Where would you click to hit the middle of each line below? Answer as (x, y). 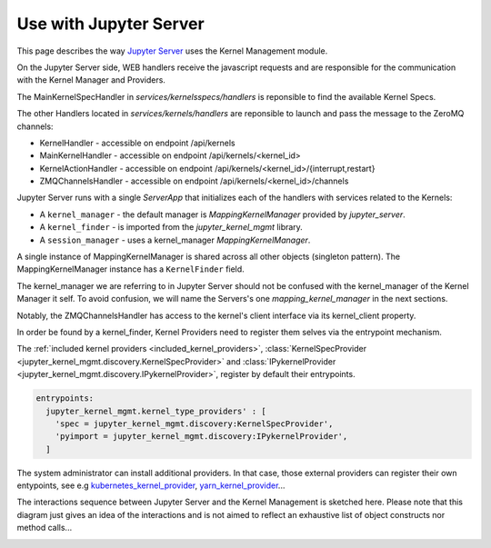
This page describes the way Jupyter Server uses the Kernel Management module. (172, 51)
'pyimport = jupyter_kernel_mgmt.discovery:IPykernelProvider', (201, 437)
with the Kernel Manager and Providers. (91, 80)
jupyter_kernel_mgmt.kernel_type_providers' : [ (156, 411)
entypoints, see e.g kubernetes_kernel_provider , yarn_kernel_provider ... (151, 485)
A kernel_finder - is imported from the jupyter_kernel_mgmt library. (171, 227)
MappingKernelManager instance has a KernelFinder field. (130, 269)
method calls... (45, 528)
